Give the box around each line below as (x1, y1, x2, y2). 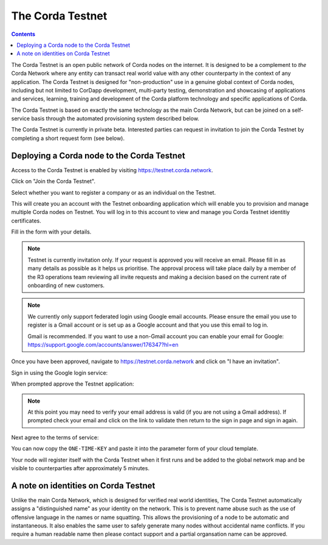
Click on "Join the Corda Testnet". (11, 178, 95, 185)
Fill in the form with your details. (11, 228, 92, 235)
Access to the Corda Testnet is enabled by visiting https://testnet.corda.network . (11, 166, 213, 173)
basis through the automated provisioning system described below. (31, 115, 200, 122)
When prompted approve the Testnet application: (11, 380, 134, 387)
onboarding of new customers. (27, 282, 105, 289)
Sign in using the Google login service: (11, 369, 108, 377)
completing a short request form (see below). (11, 134, 125, 142)
